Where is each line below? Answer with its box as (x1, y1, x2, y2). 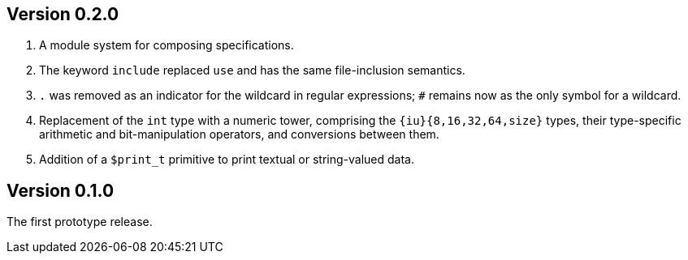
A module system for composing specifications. (39, 38, 294, 53)
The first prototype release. (6, 215, 153, 229)
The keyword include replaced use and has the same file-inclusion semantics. (39, 63, 465, 78)
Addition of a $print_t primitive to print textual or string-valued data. (39, 152, 414, 167)
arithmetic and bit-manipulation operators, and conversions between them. (39, 127, 439, 142)
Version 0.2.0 (6, 4, 119, 24)
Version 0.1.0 (6, 180, 115, 201)
